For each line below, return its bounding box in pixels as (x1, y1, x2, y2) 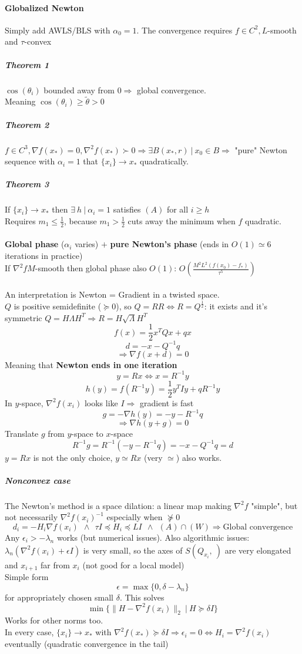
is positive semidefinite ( (14, 300, 102, 312)
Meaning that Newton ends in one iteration (5, 358, 177, 370)
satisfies (113, 203, 141, 215)
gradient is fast (139, 396, 194, 409)
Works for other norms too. (5, 614, 103, 626)
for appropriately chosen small (5, 591, 114, 603)
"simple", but (251, 499, 298, 511)
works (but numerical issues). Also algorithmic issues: (56, 531, 250, 543)
